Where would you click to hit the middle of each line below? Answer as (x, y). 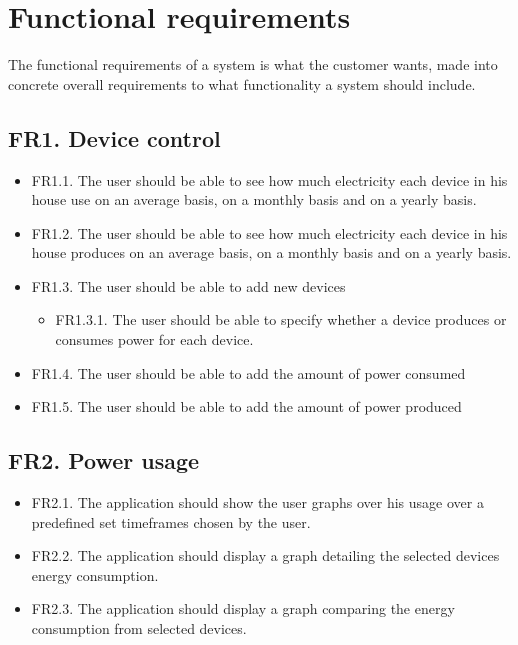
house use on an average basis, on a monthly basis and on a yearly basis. (254, 199)
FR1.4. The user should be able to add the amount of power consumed (248, 372)
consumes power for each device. (154, 339)
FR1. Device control (114, 137)
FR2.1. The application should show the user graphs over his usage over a (257, 502)
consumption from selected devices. (139, 628)
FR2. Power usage (104, 460)
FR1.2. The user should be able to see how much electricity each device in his (269, 232)
